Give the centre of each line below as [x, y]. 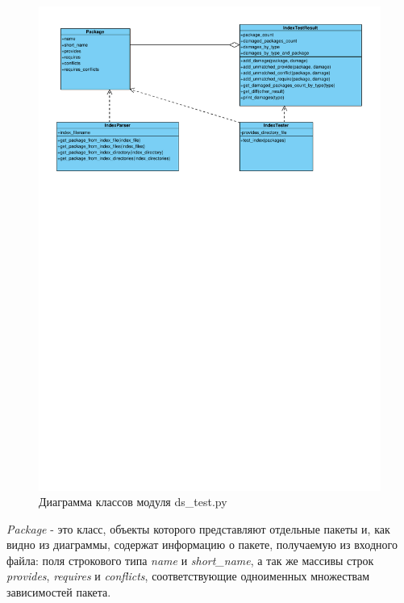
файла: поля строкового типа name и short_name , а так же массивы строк [190, 560]
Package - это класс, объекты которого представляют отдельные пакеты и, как [198, 528]
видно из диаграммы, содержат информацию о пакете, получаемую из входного [202, 544]
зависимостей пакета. [59, 592]
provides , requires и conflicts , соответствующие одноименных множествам [188, 576]
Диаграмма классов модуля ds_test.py [133, 502]
